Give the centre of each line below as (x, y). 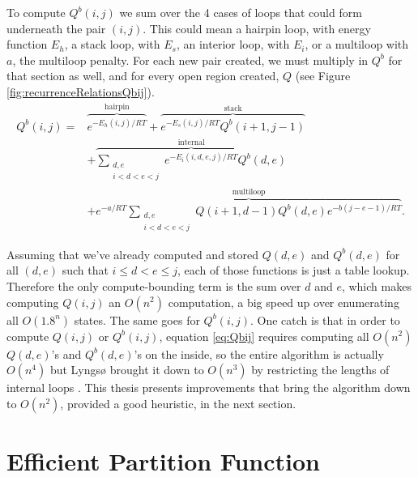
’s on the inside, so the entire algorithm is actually (259, 353)
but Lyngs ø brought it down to (127, 370)
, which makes (376, 285)
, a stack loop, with (112, 44)
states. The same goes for (137, 319)
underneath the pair (56, 28)
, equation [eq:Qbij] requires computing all (264, 336)
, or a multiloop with (357, 44)
